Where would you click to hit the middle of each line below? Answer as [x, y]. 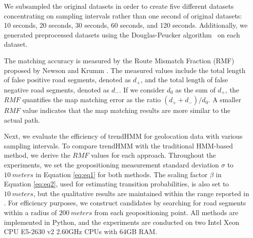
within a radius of [30, 212]
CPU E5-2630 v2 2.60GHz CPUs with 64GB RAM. [81, 231]
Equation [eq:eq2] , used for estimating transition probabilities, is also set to [117, 184]
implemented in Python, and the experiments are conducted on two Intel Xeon [122, 222]
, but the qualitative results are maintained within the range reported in [141, 193]
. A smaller [225, 100]
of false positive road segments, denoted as [68, 80]
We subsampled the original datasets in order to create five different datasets [119, 6]
